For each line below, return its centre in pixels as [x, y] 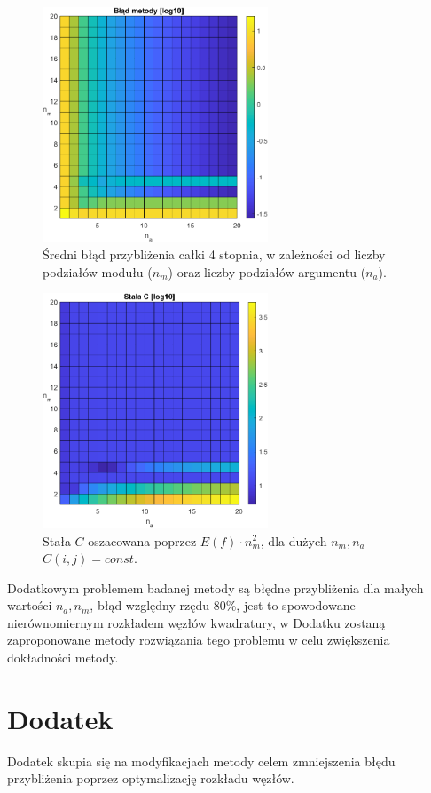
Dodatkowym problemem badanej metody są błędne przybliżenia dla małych [215, 587]
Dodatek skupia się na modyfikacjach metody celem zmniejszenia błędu [201, 761]
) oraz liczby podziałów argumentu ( [267, 271]
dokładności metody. [63, 658]
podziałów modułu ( [98, 271]
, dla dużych [294, 540]
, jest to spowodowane [296, 605]
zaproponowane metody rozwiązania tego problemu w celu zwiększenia [199, 640]
